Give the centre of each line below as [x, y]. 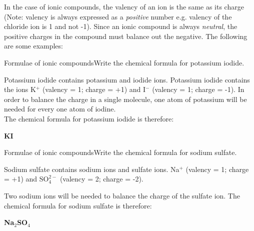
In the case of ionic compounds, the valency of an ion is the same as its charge [124, 6]
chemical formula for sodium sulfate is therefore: [78, 205]
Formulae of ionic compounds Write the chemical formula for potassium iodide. [124, 62]
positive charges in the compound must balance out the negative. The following [126, 36]
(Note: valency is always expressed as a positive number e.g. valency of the [118, 16]
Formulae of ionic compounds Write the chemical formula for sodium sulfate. [120, 152]
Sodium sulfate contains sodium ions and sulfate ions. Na [92, 169]
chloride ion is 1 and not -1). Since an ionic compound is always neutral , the [121, 26]
